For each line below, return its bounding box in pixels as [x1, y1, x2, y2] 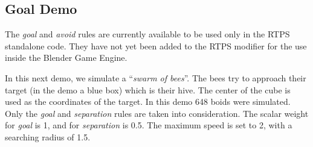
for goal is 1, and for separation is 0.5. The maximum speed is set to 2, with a [5, 119, 292, 131]
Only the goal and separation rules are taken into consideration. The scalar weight [5, 107, 309, 119]
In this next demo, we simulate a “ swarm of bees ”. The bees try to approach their [5, 71, 306, 84]
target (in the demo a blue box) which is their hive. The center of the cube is [5, 83, 291, 96]
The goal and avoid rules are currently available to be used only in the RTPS [5, 28, 290, 40]
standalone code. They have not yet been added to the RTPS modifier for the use [5, 39, 307, 52]
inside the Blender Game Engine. [5, 51, 127, 64]
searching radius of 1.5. [5, 130, 91, 143]
